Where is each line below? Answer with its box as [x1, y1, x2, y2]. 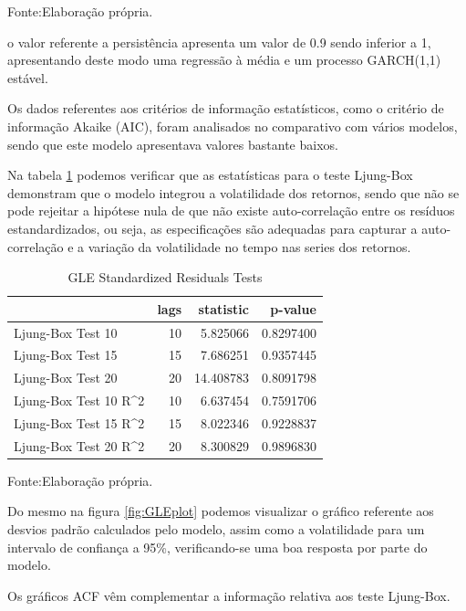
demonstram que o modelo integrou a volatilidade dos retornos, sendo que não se [7, 183, 460, 202]
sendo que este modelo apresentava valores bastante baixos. [7, 134, 338, 153]
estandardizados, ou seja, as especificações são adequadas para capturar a [7, 218, 418, 237]
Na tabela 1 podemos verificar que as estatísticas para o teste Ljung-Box [7, 165, 413, 184]
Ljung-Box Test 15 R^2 [14, 413, 145, 432]
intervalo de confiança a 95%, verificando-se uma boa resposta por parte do [7, 537, 428, 556]
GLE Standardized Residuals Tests [67, 268, 263, 287]
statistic [198, 299, 249, 318]
